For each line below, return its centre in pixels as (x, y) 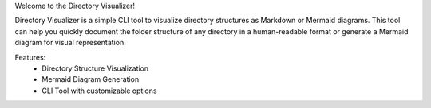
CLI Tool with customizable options (99, 91)
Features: (30, 57)
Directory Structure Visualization (95, 68)
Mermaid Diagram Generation (91, 79)
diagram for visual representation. (71, 43)
